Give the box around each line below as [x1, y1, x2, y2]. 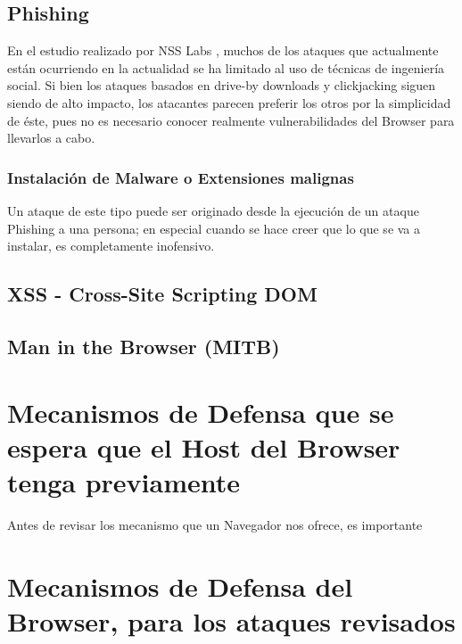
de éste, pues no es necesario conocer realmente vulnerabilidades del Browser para [7, 111, 455, 129]
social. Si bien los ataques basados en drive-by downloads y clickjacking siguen [7, 76, 436, 95]
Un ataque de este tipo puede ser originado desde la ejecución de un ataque [7, 201, 419, 219]
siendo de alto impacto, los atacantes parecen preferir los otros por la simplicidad [7, 93, 451, 111]
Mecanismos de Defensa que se [7, 393, 394, 430]
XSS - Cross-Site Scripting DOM [7, 280, 318, 308]
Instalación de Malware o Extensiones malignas [7, 166, 354, 188]
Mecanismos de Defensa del [7, 567, 353, 604]
